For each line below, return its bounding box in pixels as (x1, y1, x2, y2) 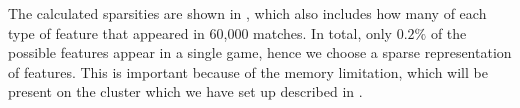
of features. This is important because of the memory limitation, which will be (8, 61, 488, 82)
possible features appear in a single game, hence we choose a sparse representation (8, 42, 512, 63)
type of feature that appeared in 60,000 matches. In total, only (8, 22, 393, 43)
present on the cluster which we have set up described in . (8, 81, 363, 102)
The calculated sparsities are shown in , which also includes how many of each (8, 3, 487, 23)
